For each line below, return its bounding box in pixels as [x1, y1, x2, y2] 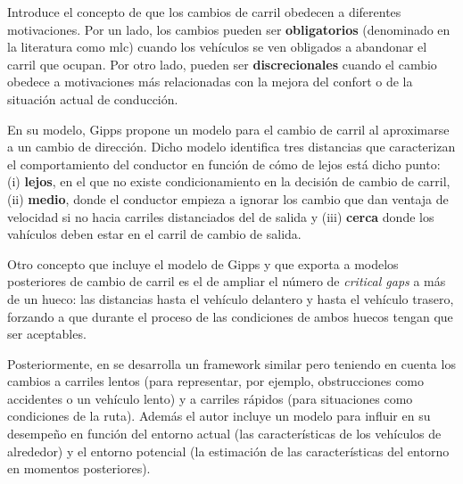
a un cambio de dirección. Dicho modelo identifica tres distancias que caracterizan [7, 137, 456, 156]
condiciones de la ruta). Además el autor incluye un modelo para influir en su [7, 406, 431, 425]
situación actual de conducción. [7, 89, 178, 108]
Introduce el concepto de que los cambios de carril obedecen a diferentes [7, 3, 401, 21]
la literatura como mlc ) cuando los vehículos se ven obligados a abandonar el [7, 37, 427, 56]
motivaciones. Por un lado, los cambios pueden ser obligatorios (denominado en [7, 20, 451, 38]
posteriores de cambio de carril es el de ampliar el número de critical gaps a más [7, 272, 446, 291]
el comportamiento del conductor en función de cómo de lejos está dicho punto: [7, 154, 441, 173]
